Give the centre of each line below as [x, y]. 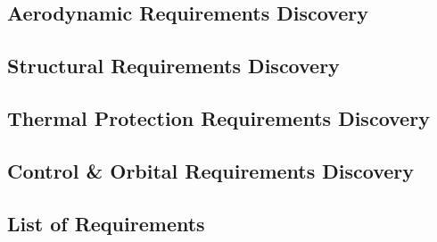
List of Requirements [106, 223]
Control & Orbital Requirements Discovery [211, 170]
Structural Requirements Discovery [173, 66]
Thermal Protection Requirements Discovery [218, 117]
